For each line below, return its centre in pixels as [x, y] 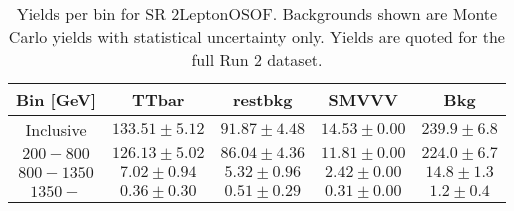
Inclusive [56, 129]
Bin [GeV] [56, 99]
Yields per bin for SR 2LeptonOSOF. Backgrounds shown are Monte [257, 13]
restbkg [262, 99]
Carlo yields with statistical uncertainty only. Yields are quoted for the [256, 36]
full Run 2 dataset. [257, 59]
